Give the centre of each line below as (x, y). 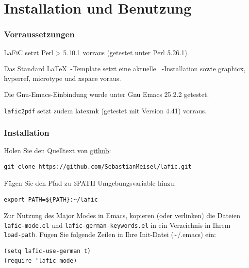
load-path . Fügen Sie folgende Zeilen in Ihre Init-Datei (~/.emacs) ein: (110, 234)
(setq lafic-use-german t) (47, 251)
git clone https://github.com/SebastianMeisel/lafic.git (98, 167)
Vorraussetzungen (39, 34)
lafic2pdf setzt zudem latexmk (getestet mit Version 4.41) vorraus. (105, 110)
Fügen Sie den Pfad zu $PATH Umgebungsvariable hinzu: (90, 183)
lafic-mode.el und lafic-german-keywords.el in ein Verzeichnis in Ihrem (117, 225)
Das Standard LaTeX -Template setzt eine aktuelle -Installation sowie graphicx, (125, 69)
